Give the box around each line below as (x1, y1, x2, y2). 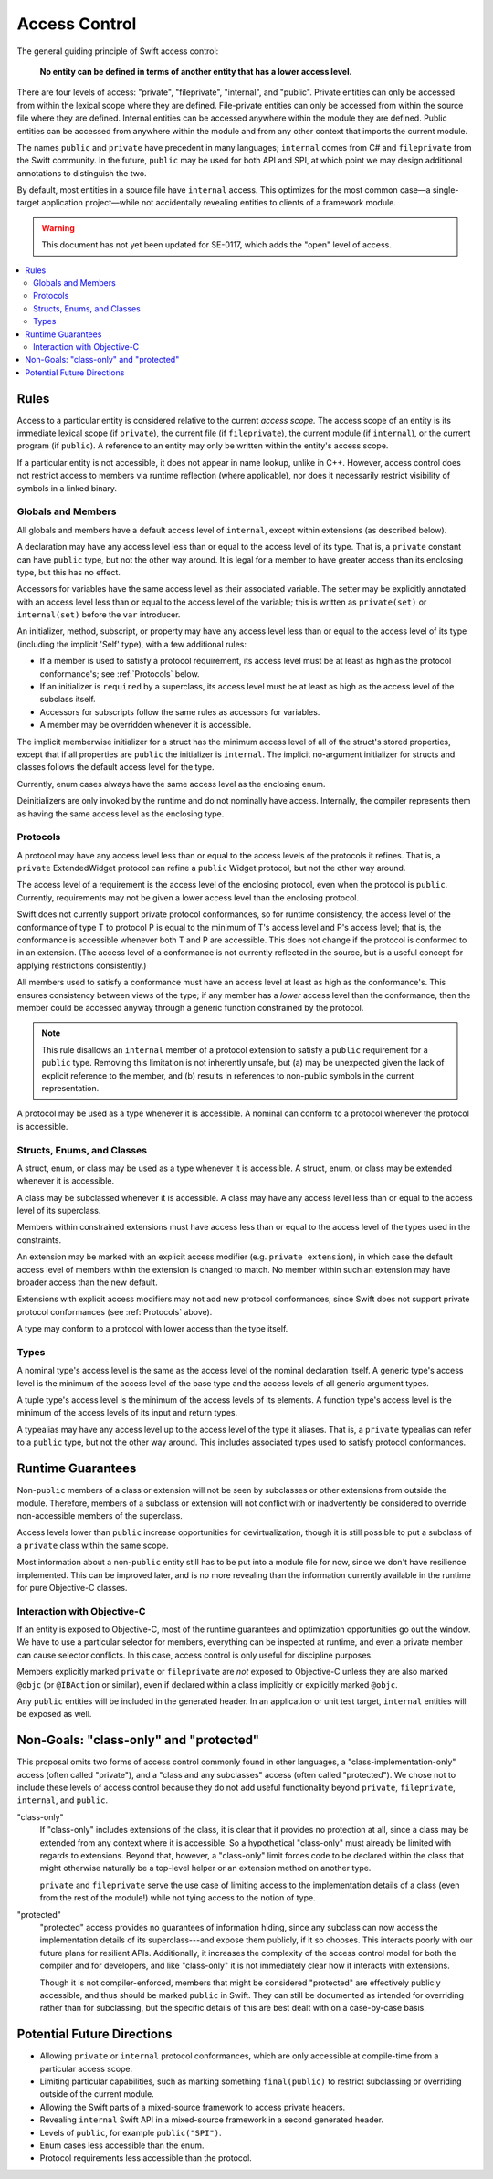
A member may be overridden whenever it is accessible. (39, 720, 252, 731)
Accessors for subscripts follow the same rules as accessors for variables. (39, 706, 320, 717)
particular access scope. (39, 2063, 133, 2074)
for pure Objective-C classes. (16, 1582, 128, 1593)
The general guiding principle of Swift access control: (16, 46, 219, 57)
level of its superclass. (16, 1205, 101, 1216)
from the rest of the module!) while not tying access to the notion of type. (39, 1892, 316, 1903)
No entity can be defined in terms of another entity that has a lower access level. (39, 66, 352, 77)
